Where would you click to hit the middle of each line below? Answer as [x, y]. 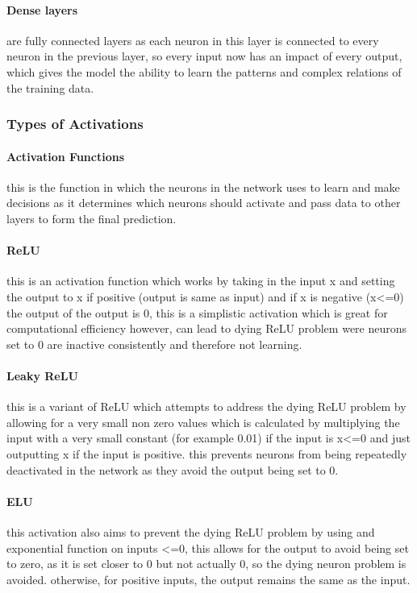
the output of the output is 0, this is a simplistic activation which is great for [197, 312]
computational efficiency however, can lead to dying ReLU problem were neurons [207, 328]
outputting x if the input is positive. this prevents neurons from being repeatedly [207, 453]
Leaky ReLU [42, 375]
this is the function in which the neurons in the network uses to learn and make [203, 187]
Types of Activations [75, 124]
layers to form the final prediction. [92, 218]
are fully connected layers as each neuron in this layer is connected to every [193, 40]
